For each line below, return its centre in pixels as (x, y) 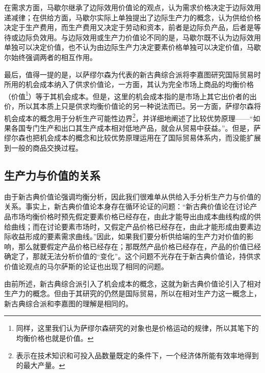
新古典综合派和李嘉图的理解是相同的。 (68, 303)
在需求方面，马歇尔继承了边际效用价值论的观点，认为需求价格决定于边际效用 (132, 7)
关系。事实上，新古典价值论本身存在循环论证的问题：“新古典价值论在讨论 (127, 206)
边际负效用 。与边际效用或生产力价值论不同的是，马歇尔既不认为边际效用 (139, 37)
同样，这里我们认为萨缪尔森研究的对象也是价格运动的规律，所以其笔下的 (137, 328)
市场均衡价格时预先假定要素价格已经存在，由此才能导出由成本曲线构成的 (132, 217)
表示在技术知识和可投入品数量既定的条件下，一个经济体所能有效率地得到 (137, 355)
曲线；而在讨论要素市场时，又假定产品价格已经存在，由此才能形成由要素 (132, 226)
